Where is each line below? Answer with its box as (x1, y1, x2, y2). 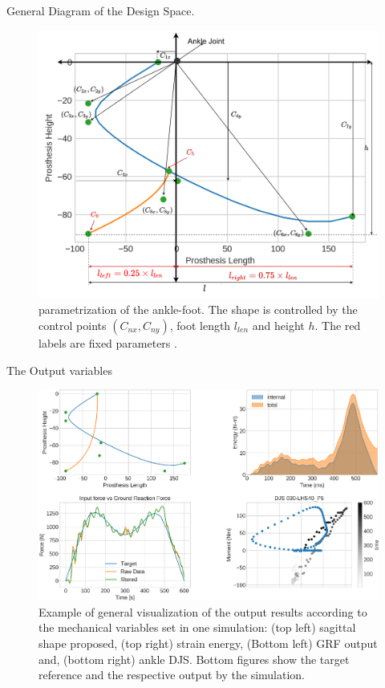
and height (252, 316, 305, 333)
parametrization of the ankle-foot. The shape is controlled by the (38, 301, 358, 318)
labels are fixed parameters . (38, 334, 177, 351)
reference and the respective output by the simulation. (38, 666, 305, 683)
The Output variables (6, 361, 112, 378)
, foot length (169, 316, 231, 333)
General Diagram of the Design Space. (6, 2, 195, 18)
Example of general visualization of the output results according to (38, 603, 367, 620)
